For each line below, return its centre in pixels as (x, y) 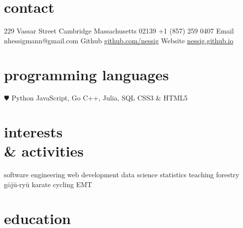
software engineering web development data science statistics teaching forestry (122, 175)
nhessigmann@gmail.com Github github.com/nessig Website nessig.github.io (119, 40)
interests (33, 132)
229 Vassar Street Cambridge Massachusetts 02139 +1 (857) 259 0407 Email (119, 31)
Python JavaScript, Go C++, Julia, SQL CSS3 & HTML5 (100, 98)
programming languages (87, 74)
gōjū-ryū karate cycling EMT (48, 184)
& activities (44, 151)
